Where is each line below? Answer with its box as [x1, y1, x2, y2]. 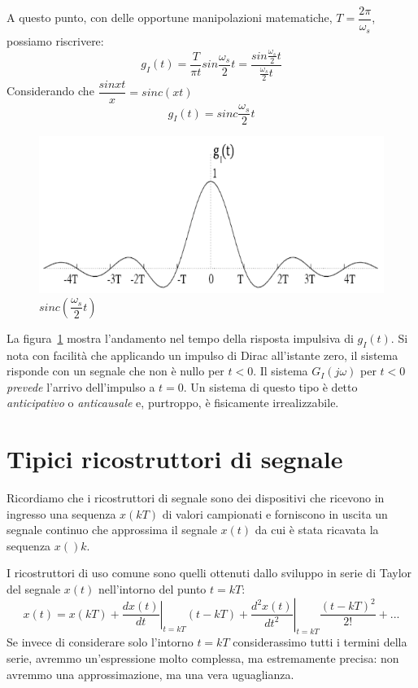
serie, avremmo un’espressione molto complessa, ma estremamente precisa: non [7, 649, 399, 666]
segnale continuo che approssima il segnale [7, 521, 217, 538]
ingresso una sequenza [7, 505, 116, 522]
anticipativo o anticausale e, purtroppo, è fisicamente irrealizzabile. [7, 394, 339, 411]
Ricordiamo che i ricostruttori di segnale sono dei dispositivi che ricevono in [7, 489, 385, 506]
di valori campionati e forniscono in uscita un [162, 505, 388, 522]
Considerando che [7, 82, 94, 99]
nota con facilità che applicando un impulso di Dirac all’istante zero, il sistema [7, 346, 398, 363]
